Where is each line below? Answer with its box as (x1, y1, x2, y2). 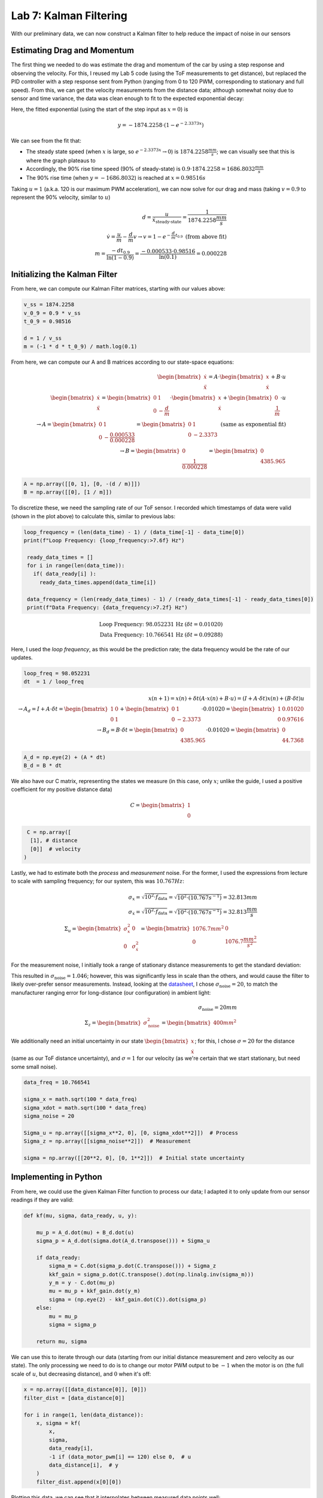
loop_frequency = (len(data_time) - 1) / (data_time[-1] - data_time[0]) (23, 528, 245, 536)
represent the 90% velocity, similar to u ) (11, 194, 111, 201)
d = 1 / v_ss (23, 334, 62, 342)
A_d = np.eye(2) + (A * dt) (23, 754, 106, 760)
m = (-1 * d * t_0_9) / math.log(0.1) (23, 343, 138, 350)
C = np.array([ (27, 829, 72, 835)
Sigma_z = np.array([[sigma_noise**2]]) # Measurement (23, 1138, 191, 1144)
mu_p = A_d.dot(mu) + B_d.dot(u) (36, 1229, 135, 1236)
